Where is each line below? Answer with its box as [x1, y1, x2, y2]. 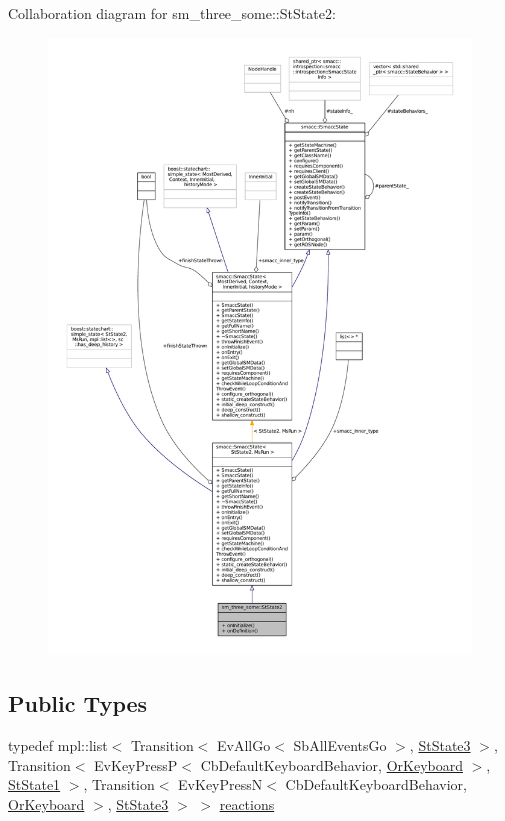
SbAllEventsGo [293, 734, 387, 755]
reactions [219, 793, 275, 814]
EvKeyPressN [178, 774, 263, 795]
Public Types [8, 688, 148, 719]
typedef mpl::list [8, 734, 108, 755]
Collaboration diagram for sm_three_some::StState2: [8, 3, 336, 23]
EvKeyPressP [94, 754, 178, 775]
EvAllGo [217, 734, 271, 755]
